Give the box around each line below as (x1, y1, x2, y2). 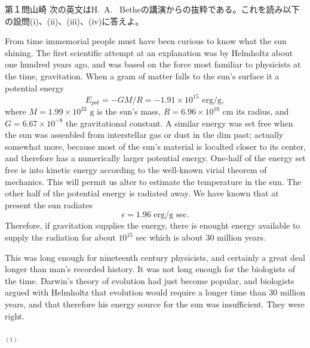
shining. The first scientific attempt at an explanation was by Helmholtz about (5, 46, 293, 58)
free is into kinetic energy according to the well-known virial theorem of (5, 164, 267, 176)
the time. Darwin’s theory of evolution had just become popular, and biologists (5, 274, 294, 287)
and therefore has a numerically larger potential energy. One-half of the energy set (5, 152, 306, 164)
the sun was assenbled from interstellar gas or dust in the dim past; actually (5, 128, 284, 141)
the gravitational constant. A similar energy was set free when (66, 116, 293, 129)
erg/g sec (154, 211, 187, 220)
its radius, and (236, 105, 289, 118)
